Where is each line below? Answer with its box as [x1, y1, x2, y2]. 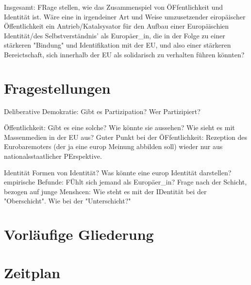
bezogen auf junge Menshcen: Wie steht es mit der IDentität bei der [4, 186, 207, 196]
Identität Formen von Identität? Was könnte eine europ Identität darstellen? [4, 167, 232, 177]
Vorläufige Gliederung [4, 224, 154, 244]
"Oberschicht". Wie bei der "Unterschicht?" [4, 196, 131, 206]
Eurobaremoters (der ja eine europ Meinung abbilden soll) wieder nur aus [4, 141, 223, 151]
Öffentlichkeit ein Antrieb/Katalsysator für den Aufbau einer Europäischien [4, 21, 229, 31]
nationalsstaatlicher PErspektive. [4, 151, 102, 161]
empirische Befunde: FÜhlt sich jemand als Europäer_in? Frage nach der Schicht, [4, 177, 247, 187]
